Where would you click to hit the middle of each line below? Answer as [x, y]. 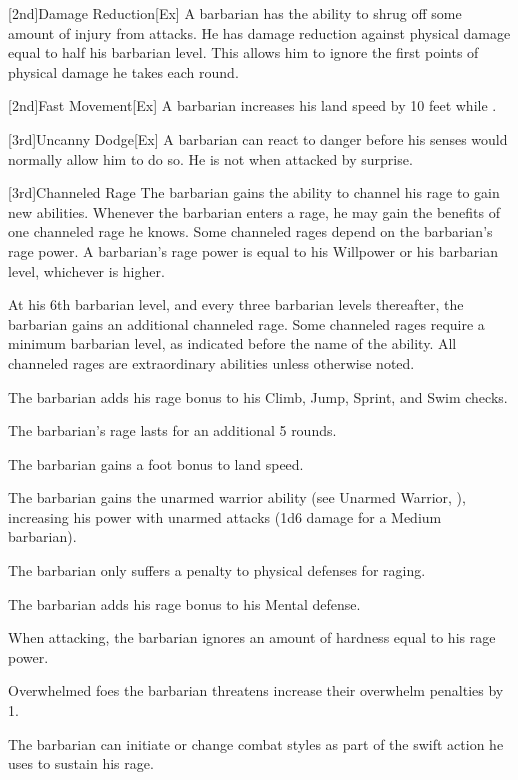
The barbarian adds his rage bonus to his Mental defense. [184, 603]
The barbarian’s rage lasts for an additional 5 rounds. [172, 430]
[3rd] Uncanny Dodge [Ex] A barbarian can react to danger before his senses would [258, 138]
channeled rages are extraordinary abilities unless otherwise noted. [211, 362]
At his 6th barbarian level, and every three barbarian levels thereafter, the [236, 304]
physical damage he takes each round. [123, 71]
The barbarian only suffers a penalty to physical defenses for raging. [217, 570]
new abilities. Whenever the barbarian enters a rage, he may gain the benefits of [254, 211]
